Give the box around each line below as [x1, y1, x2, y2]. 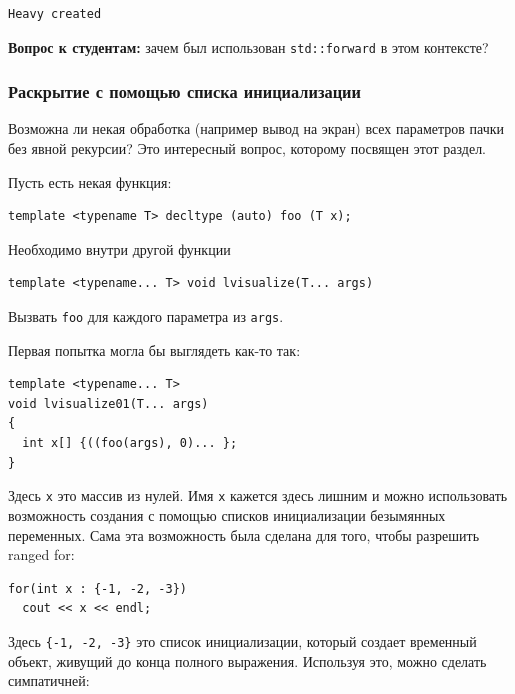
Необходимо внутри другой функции [8, 238, 231, 259]
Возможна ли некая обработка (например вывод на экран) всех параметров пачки [8, 118, 505, 139]
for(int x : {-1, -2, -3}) [8, 581, 187, 596]
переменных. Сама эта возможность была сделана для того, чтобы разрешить [8, 524, 480, 545]
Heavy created [8, 7, 102, 21]
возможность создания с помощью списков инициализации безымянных [8, 504, 446, 525]
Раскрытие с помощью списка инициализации [8, 79, 361, 104]
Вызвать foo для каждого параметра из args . [8, 306, 284, 327]
